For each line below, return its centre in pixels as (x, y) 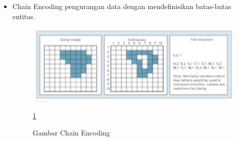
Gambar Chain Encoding (71, 132)
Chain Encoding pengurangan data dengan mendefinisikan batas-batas (122, 6)
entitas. (24, 16)
